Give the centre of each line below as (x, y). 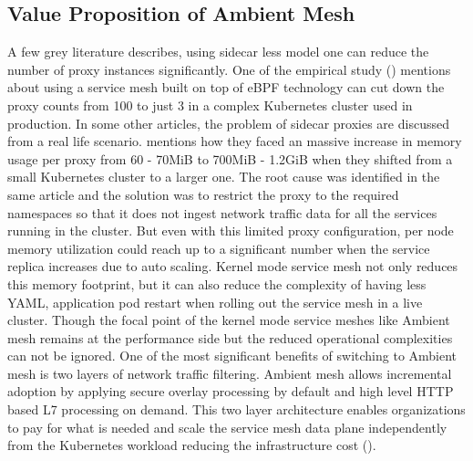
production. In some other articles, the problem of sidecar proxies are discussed (228, 123)
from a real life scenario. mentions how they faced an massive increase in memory (235, 141)
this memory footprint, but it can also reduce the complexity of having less (217, 283)
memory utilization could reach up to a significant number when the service (219, 248)
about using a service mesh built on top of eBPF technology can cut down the (226, 87)
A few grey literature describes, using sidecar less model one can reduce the (218, 52)
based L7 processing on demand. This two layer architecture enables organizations (236, 409)
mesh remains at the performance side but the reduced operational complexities (230, 337)
